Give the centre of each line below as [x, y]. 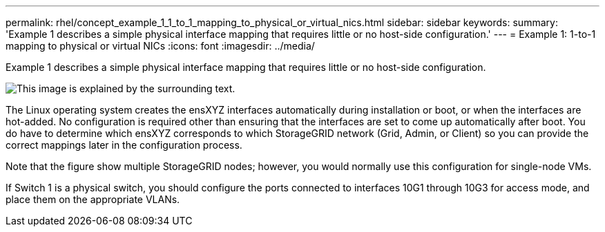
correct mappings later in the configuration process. [124, 145]
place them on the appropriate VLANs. [93, 199]
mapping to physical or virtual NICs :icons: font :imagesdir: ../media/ [160, 46]
